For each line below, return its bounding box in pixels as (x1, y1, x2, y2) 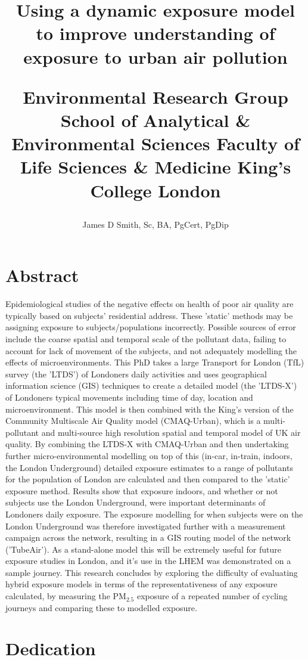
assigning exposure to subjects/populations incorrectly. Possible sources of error (5, 321, 296, 333)
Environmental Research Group (23, 84, 288, 109)
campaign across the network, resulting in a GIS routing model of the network (5, 531, 291, 544)
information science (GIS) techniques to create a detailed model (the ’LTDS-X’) (5, 379, 297, 392)
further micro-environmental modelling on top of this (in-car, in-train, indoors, (5, 449, 293, 461)
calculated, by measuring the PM (5, 590, 126, 602)
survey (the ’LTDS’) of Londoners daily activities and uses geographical (5, 367, 267, 380)
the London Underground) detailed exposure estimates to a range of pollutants (5, 461, 293, 473)
